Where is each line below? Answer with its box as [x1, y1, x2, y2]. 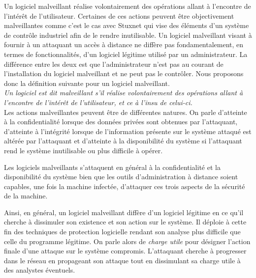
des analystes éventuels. [4, 265, 75, 275]
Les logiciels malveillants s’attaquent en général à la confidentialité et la [4, 162, 221, 172]
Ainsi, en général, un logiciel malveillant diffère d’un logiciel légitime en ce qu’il [4, 207, 244, 217]
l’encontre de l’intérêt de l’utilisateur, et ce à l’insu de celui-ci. [4, 97, 192, 107]
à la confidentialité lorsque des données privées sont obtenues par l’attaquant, [4, 116, 238, 127]
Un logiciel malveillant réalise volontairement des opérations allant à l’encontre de [4, 1, 251, 11]
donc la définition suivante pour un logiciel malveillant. [4, 78, 170, 88]
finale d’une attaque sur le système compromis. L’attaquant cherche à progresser [4, 246, 247, 256]
